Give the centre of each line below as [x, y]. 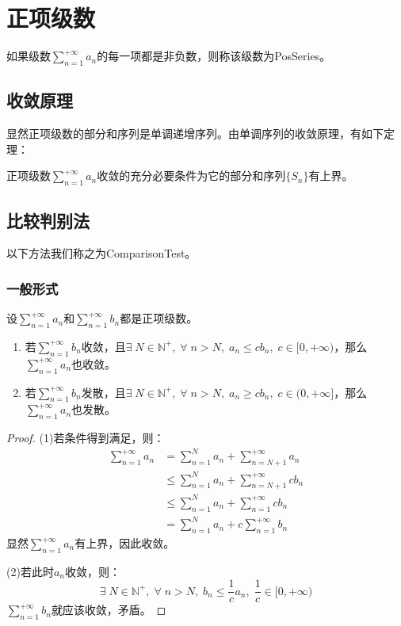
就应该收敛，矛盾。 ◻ [109, 610]
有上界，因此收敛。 [125, 543]
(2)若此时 [30, 571]
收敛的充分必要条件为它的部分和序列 [191, 176]
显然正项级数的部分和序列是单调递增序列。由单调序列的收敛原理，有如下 [195, 134]
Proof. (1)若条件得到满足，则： [86, 438]
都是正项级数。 [159, 318]
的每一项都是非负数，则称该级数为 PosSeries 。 [214, 56]
